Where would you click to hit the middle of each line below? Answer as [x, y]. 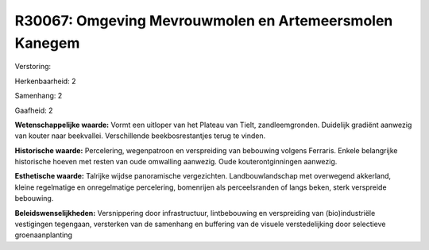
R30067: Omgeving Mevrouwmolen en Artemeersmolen [204, 21]
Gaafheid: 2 [34, 110]
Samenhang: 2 [39, 96]
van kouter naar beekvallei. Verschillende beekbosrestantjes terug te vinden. [140, 136]
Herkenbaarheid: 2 [45, 81]
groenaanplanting [44, 235]
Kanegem [47, 43]
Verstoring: [33, 67]
